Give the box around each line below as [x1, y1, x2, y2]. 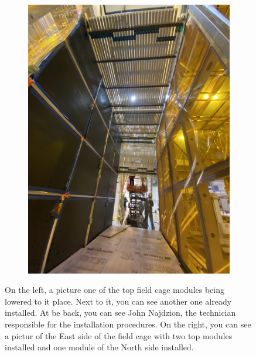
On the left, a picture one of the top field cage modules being [5, 284, 225, 296]
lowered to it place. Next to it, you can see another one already [5, 295, 232, 307]
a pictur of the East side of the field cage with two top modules [5, 329, 233, 342]
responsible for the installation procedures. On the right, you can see [5, 318, 251, 330]
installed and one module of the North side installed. [5, 341, 194, 353]
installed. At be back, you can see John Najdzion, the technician [5, 306, 236, 319]
